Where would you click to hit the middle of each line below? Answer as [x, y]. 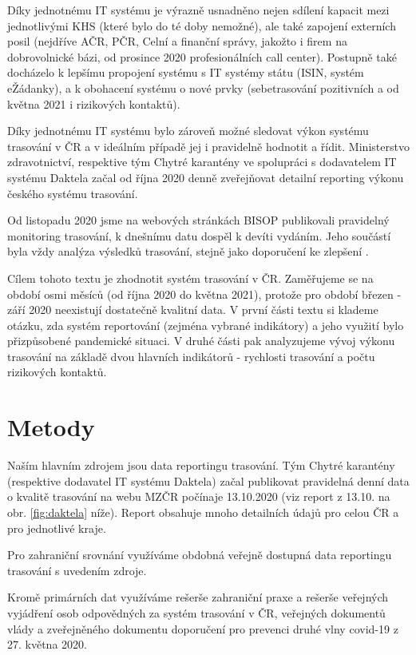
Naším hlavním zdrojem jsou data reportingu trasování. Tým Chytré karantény [201, 465]
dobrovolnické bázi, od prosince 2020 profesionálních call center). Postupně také [202, 56]
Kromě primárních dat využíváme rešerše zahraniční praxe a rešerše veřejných [198, 597]
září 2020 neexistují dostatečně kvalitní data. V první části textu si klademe [193, 310]
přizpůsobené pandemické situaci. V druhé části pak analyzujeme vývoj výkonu [201, 341]
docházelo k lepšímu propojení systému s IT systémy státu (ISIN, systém [186, 72]
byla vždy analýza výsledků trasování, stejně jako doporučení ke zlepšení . [188, 251]
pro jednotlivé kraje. [57, 528]
